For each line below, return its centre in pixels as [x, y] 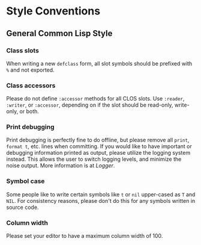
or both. [29, 111]
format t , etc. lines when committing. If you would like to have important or [99, 146]
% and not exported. [31, 70]
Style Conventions [53, 11]
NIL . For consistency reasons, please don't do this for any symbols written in [101, 200]
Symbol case [25, 181]
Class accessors [31, 85]
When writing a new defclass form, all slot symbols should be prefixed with [99, 63]
